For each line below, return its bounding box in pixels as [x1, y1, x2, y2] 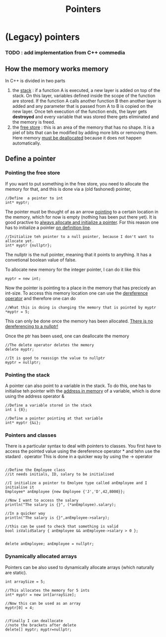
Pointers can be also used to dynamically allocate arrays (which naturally [5, 564, 155, 570]
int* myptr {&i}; [5, 420, 41, 425]
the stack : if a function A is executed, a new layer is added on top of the [12, 87, 161, 93]
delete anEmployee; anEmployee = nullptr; [5, 542, 94, 547]
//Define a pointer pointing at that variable [5, 416, 103, 421]
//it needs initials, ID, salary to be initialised [5, 472, 114, 477]
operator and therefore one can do [5, 295, 76, 301]
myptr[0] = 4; [5, 605, 35, 610]
